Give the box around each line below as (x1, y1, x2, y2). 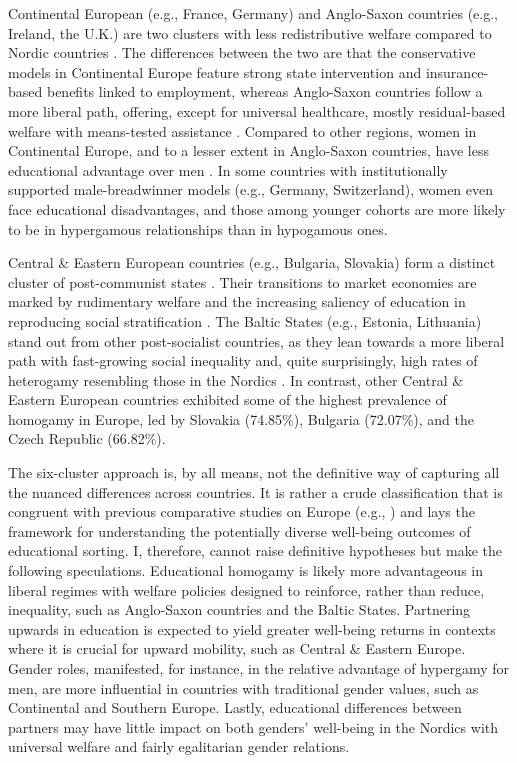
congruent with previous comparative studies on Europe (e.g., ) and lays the (8, 501, 475, 522)
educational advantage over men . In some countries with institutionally (8, 159, 448, 180)
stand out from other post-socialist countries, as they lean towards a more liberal (8, 330, 505, 351)
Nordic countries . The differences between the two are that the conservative (8, 42, 476, 63)
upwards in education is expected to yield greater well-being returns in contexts (8, 618, 496, 639)
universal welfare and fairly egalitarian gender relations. (8, 736, 350, 757)
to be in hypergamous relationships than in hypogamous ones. (8, 218, 388, 239)
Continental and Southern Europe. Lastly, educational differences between (8, 697, 462, 718)
